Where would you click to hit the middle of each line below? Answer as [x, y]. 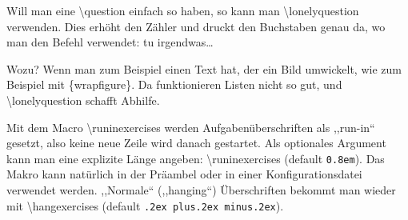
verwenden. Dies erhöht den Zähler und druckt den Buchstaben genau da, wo [196, 26]
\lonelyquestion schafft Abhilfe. [83, 100]
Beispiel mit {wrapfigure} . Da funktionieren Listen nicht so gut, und [174, 84]
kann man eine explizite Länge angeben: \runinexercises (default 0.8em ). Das [196, 158]
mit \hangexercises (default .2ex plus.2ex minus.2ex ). [145, 205]
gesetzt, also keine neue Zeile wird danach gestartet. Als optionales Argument [196, 143]
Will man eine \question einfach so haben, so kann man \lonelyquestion [183, 10]
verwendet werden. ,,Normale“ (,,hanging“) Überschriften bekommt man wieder [201, 190]
